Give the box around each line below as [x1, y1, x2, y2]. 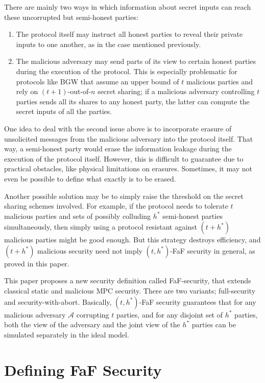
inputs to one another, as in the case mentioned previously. [16, 38, 201, 49]
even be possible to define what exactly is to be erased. [4, 173, 176, 184]
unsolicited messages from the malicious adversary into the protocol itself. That [4, 133, 253, 144]
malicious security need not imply [37, 245, 142, 256]
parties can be [191, 319, 236, 330]
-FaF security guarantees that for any [139, 296, 256, 307]
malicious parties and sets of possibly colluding [4, 210, 151, 221]
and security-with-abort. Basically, [4, 296, 112, 307]
